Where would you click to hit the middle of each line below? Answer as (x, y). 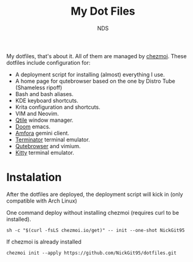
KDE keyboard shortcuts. (47, 100)
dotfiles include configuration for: (48, 62)
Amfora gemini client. (42, 133)
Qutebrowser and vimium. (48, 146)
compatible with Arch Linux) (42, 201)
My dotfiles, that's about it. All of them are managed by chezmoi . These (96, 56)
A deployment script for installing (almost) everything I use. (90, 74)
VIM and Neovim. (37, 113)
